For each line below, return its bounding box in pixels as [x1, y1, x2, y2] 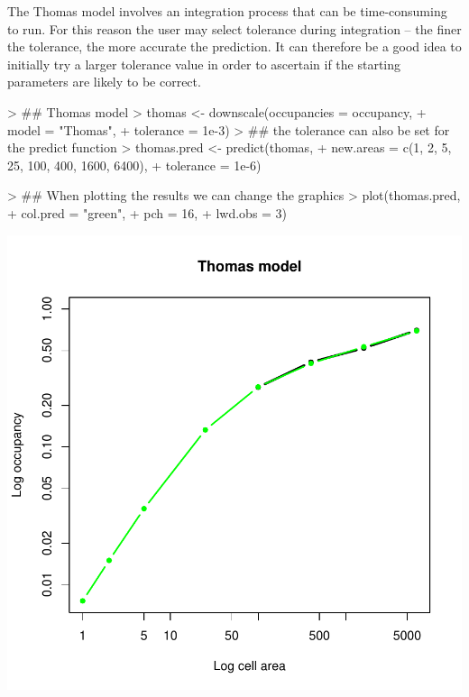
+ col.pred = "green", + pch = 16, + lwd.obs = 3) [7, 203, 288, 222]
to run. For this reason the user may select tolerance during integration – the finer [7, 19, 462, 38]
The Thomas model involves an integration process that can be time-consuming [7, 2, 447, 20]
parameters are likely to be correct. [7, 72, 201, 91]
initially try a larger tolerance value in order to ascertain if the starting [7, 54, 401, 73]
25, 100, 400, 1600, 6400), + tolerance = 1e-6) [7, 155, 262, 174]
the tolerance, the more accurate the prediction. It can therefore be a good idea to [7, 37, 462, 56]
